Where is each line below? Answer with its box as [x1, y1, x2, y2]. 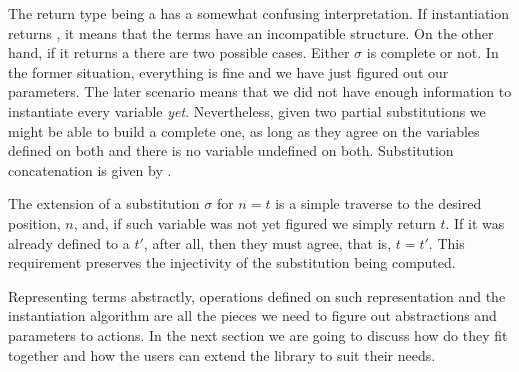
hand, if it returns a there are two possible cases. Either [8, 42, 350, 63]
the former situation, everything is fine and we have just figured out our [8, 61, 449, 82]
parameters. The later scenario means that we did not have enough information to [8, 81, 512, 102]
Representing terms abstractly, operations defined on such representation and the [8, 285, 506, 306]
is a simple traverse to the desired [275, 193, 482, 214]
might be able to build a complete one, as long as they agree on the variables [8, 120, 480, 141]
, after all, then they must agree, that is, [143, 232, 392, 253]
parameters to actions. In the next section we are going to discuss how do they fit [8, 324, 508, 345]
